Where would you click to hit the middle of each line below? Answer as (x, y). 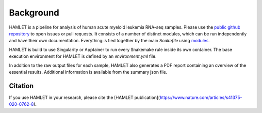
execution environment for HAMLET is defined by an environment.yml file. (83, 56)
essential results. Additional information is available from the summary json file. (88, 72)
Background (34, 13)
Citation (21, 86)
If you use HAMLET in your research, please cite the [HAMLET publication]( (84, 97)
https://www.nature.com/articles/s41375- (201, 97)
